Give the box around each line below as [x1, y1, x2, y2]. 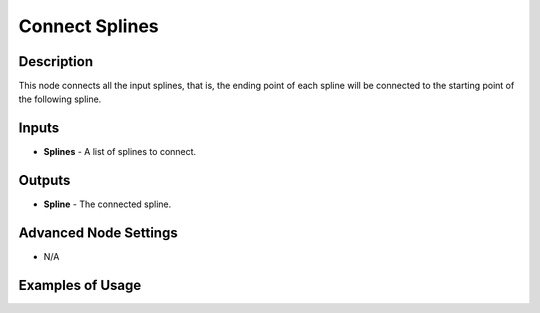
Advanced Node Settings [18, 225, 179, 242]
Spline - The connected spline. [43, 198, 172, 210]
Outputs [18, 172, 71, 189]
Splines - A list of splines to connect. [43, 146, 197, 158]
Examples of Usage [18, 276, 142, 294]
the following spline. [18, 93, 102, 105]
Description [18, 53, 94, 70]
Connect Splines [18, 15, 159, 37]
